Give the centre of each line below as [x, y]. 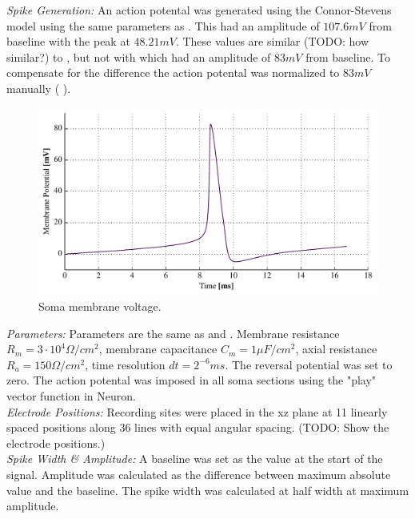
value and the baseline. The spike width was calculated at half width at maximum [208, 490]
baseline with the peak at [68, 41]
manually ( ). [39, 88]
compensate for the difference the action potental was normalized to [173, 72]
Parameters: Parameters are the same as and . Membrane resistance [173, 333]
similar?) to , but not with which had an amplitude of [139, 56]
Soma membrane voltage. [100, 306]
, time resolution [125, 364]
